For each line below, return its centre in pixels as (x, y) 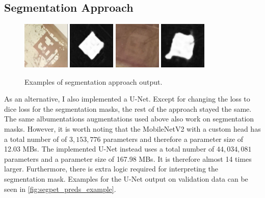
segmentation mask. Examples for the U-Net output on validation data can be (126, 178)
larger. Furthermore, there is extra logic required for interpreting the (111, 169)
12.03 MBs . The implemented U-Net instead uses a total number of (109, 149)
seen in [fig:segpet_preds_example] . (60, 189)
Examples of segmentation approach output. (94, 81)
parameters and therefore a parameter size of (173, 139)
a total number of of (36, 139)
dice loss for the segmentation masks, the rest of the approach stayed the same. (128, 108)
